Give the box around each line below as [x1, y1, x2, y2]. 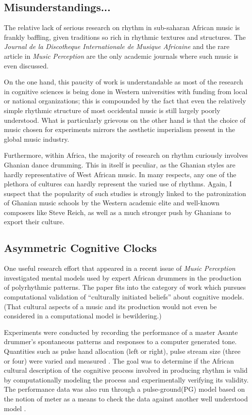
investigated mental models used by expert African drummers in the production [4, 272, 241, 282]
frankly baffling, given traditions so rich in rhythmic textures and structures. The [4, 32, 246, 42]
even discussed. [4, 60, 49, 70]
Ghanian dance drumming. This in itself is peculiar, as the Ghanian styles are [4, 159, 235, 169]
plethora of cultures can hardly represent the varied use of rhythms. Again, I [4, 179, 232, 189]
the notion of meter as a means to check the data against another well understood [4, 394, 248, 403]
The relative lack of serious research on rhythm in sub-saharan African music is [4, 22, 240, 33]
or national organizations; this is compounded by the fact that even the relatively [4, 96, 246, 106]
